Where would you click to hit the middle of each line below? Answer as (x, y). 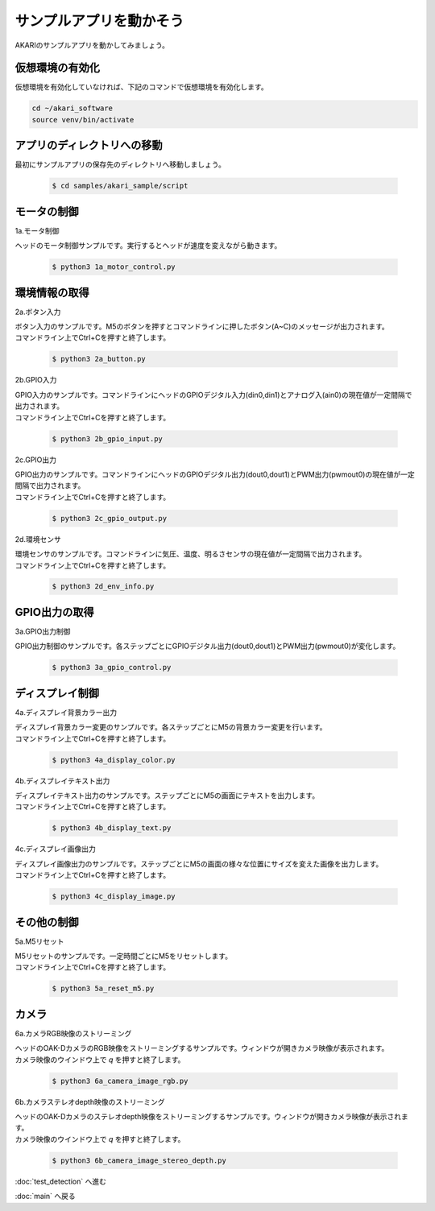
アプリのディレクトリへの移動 (89, 145)
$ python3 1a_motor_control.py (114, 267)
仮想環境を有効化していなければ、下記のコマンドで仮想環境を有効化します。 (142, 87)
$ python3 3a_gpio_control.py (112, 667)
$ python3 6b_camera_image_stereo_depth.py (139, 1160)
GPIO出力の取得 (54, 612)
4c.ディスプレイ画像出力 (56, 849)
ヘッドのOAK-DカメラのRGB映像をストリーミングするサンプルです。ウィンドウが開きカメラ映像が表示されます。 (202, 1048)
